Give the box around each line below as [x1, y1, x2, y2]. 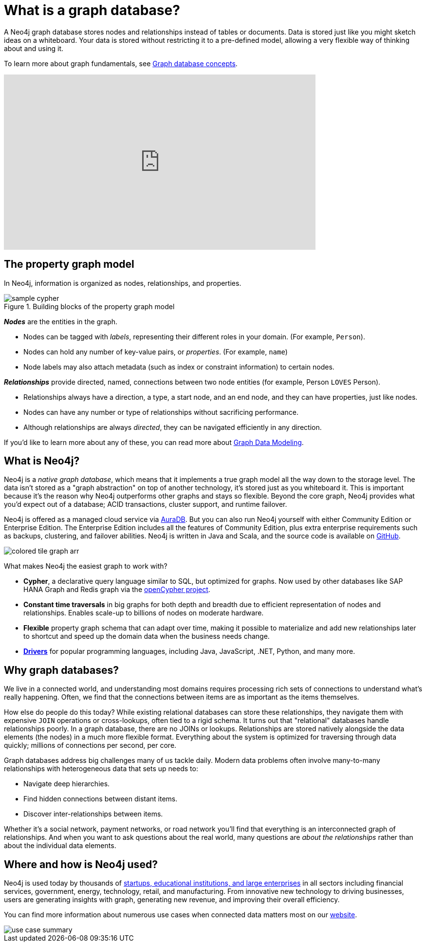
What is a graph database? [4, 2, 180, 19]
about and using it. [4, 44, 64, 53]
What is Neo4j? [4, 455, 80, 467]
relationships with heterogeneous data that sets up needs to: [4, 764, 198, 773]
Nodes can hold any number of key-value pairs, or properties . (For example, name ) [23, 347, 288, 356]
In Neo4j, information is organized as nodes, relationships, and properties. [4, 278, 241, 287]
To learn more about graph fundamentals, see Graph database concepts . [4, 59, 238, 68]
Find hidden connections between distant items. [23, 795, 178, 803]
